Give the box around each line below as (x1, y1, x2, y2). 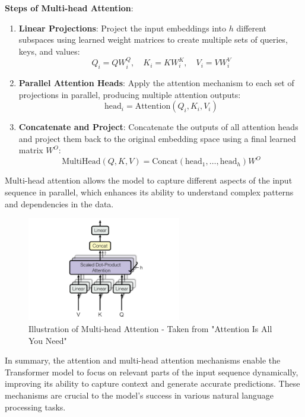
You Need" (28, 334, 67, 346)
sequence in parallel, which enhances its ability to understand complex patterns (5, 186, 294, 198)
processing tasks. (5, 400, 66, 413)
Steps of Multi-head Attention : (5, 2, 134, 14)
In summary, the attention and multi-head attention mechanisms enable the (5, 354, 281, 367)
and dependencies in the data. (5, 197, 114, 210)
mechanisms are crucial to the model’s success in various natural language (5, 388, 274, 401)
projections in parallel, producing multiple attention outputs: (18, 88, 241, 100)
